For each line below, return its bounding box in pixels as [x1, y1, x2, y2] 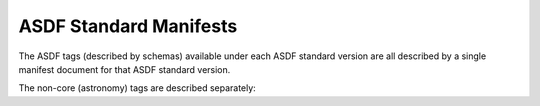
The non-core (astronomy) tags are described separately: [18, 82, 257, 94]
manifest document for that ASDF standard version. [18, 63, 231, 75]
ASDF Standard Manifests [18, 15, 238, 37]
